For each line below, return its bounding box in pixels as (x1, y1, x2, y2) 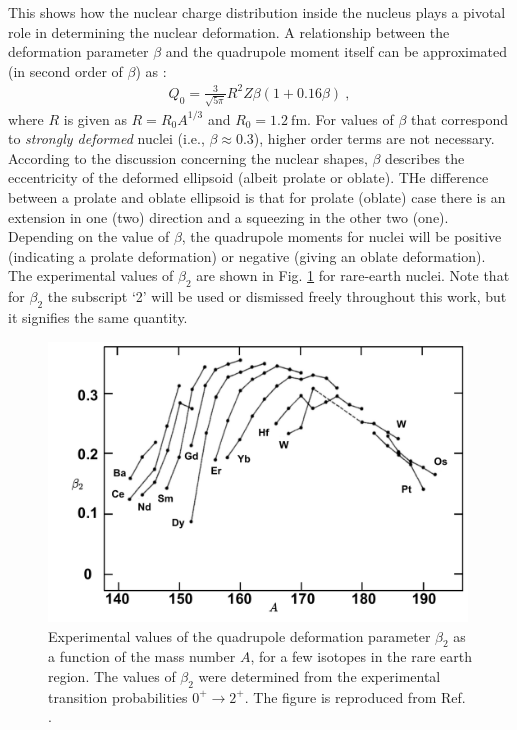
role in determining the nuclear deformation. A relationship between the (8, 21, 450, 42)
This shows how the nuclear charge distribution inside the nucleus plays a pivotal (8, 2, 506, 22)
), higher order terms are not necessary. (253, 128, 495, 149)
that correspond (410, 108, 508, 129)
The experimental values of (8, 265, 174, 286)
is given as (63, 108, 127, 129)
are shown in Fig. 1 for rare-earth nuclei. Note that (196, 265, 510, 286)
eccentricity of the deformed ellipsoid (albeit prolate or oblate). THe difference (8, 167, 489, 188)
